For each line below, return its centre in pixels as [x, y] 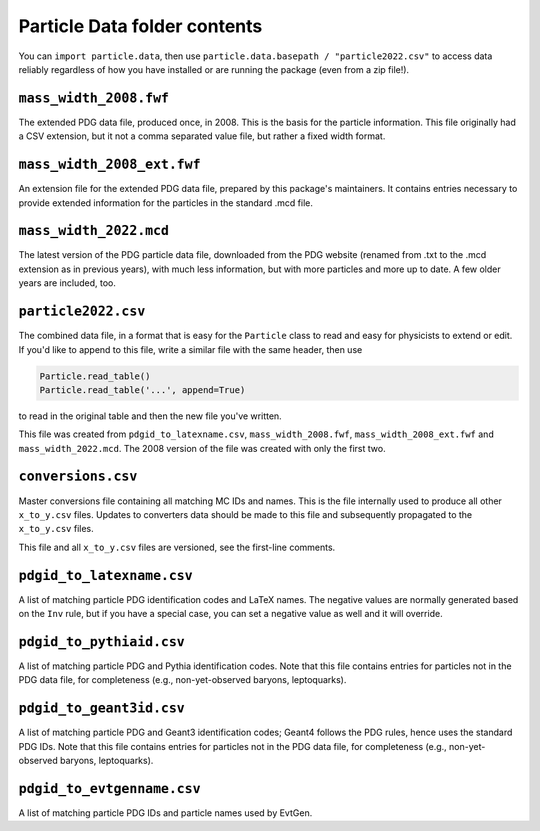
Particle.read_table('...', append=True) [142, 389]
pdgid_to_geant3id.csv [101, 708]
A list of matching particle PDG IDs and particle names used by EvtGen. [165, 812]
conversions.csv [78, 476]
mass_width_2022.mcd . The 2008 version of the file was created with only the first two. [202, 448]
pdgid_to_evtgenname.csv [109, 788]
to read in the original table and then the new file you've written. [150, 416]
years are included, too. [67, 283]
